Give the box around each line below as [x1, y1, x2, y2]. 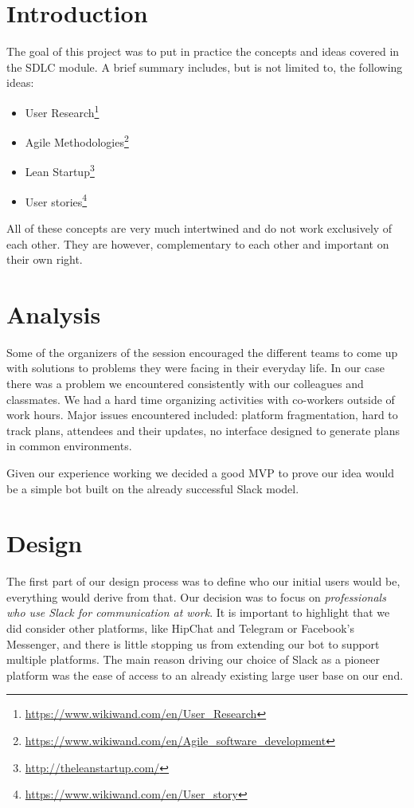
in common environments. [6, 437, 132, 454]
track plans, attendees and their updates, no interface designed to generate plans [6, 422, 400, 438]
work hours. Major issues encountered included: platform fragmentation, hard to [6, 406, 398, 423]
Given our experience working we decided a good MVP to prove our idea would [6, 464, 394, 480]
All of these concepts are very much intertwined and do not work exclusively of [6, 219, 393, 236]
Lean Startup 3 [25, 161, 95, 180]
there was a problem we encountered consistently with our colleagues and [6, 375, 364, 391]
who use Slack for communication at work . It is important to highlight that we [6, 604, 390, 621]
